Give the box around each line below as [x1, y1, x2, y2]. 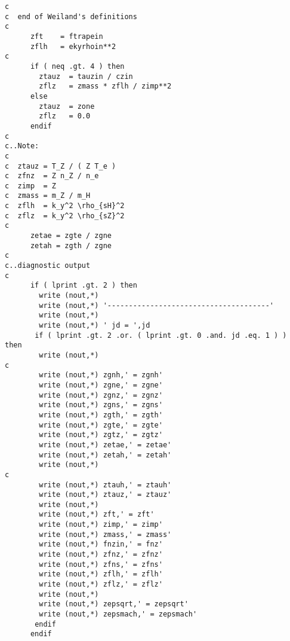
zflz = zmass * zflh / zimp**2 [39, 82, 172, 91]
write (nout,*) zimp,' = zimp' [39, 520, 163, 529]
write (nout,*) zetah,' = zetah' [39, 450, 172, 459]
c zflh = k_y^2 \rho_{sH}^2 [5, 202, 125, 210]
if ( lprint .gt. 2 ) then [30, 281, 137, 290]
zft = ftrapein [30, 32, 103, 41]
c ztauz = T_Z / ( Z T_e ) [5, 161, 116, 170]
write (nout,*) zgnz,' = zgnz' [39, 390, 163, 399]
